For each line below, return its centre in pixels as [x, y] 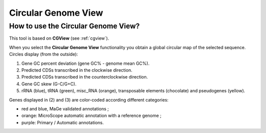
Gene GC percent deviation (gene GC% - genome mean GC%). [85, 63]
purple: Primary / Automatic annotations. [63, 122]
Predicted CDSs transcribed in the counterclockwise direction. [85, 77]
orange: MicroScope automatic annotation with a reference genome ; [92, 116]
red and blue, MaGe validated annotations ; [65, 108]
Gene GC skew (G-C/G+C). [49, 84]
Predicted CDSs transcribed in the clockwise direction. [77, 70]
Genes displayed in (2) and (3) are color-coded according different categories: [89, 100]
